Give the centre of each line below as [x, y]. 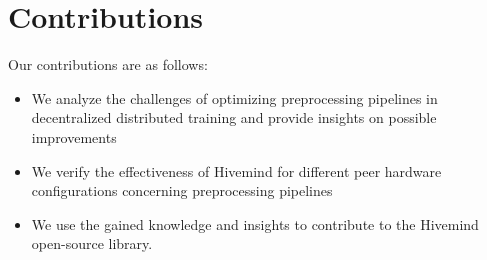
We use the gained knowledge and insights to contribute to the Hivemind [255, 223]
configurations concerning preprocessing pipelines [182, 190]
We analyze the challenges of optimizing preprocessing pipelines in [234, 97]
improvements [74, 136]
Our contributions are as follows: [108, 64]
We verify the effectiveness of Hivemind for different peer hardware [236, 170]
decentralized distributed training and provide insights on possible [234, 117]
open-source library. [92, 243]
